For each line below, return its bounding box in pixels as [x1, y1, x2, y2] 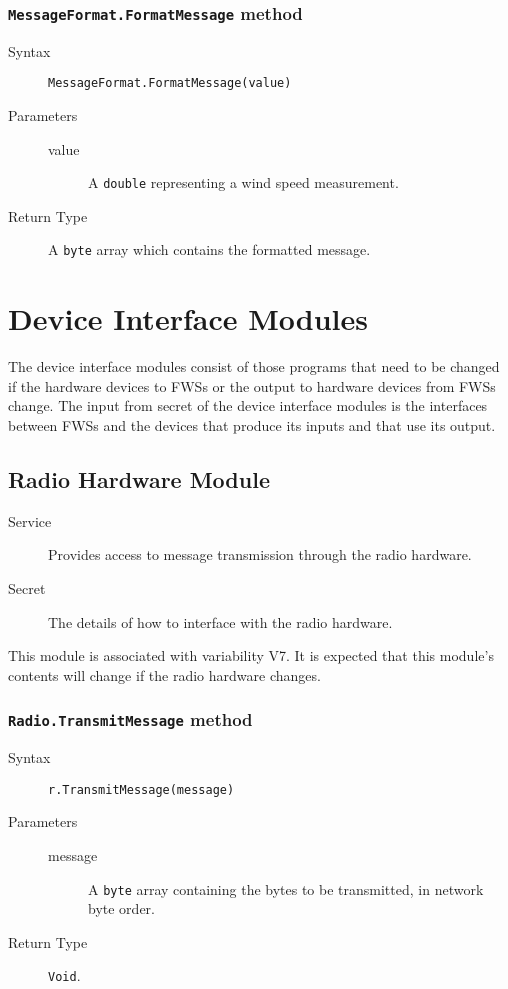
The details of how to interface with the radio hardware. [48, 611, 393, 632]
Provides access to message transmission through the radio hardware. [48, 544, 472, 565]
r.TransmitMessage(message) [48, 782, 235, 797]
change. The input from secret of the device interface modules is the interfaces [8, 395, 488, 416]
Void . [48, 965, 81, 986]
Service [8, 510, 52, 531]
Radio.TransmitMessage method [8, 707, 253, 732]
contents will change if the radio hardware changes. [8, 664, 321, 685]
